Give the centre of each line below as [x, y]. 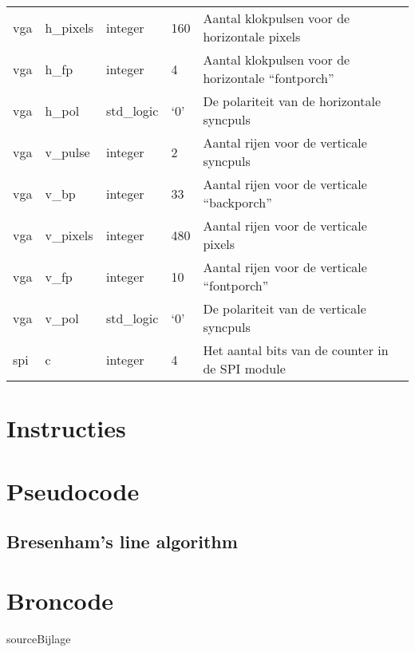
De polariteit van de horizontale [292, 101]
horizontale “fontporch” [269, 78]
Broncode [60, 600]
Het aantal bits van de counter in [296, 350]
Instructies [66, 428]
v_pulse [67, 152]
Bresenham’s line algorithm [122, 541]
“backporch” [237, 202]
